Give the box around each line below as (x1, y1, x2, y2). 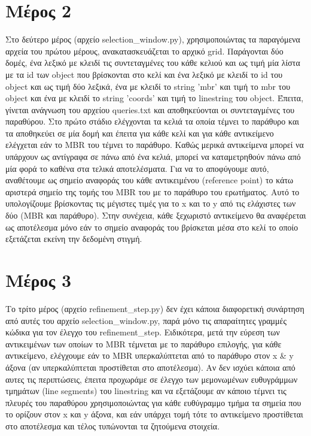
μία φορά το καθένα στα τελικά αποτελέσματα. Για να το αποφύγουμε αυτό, (5, 162, 269, 174)
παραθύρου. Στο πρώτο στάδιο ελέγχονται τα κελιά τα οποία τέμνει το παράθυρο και (5, 115, 300, 128)
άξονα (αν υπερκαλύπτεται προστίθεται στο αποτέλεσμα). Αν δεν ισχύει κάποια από (5, 361, 295, 373)
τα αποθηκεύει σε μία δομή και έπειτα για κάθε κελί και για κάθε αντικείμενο (5, 126, 274, 139)
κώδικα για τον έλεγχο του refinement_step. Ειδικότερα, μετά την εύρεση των (5, 326, 280, 338)
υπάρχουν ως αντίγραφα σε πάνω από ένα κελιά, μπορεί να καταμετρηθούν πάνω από (5, 150, 301, 163)
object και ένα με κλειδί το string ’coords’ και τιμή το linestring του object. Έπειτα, (5, 92, 304, 104)
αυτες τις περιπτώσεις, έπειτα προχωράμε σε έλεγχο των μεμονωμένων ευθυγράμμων (5, 373, 298, 385)
